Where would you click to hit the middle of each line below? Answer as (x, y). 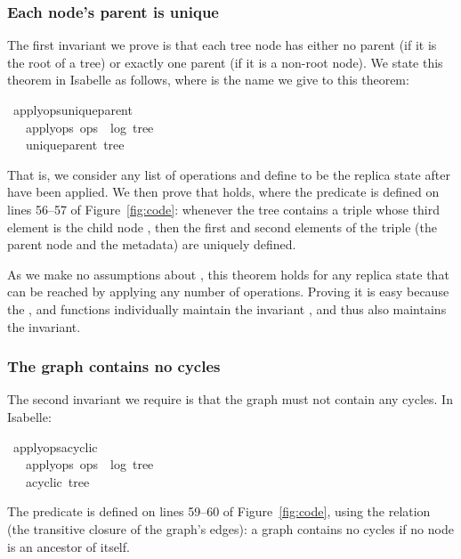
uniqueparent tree (75, 145)
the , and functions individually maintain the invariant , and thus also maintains (227, 308)
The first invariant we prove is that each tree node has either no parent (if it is (222, 45)
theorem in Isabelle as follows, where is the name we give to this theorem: (208, 80)
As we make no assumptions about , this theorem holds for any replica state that (228, 274)
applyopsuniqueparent (73, 109)
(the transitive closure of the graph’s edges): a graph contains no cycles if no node (230, 528)
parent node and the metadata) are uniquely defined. (152, 244)
